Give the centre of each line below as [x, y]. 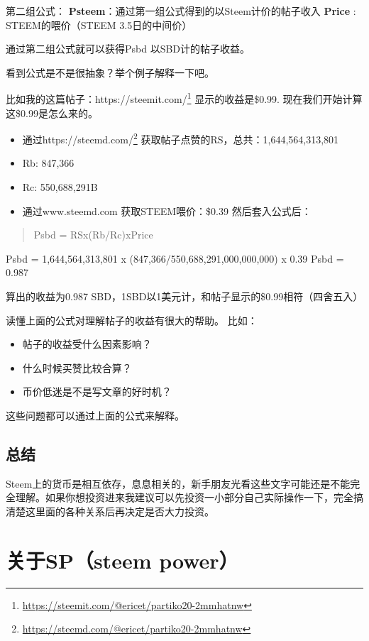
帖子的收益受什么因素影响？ [87, 344]
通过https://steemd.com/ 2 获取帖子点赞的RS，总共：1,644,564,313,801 [181, 138]
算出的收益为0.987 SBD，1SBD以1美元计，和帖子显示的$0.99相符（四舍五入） [184, 296]
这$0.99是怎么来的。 [52, 113]
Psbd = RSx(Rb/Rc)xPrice [93, 235]
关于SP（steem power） [122, 560]
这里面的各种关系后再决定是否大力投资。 [120, 511]
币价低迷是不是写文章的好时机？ [97, 391]
